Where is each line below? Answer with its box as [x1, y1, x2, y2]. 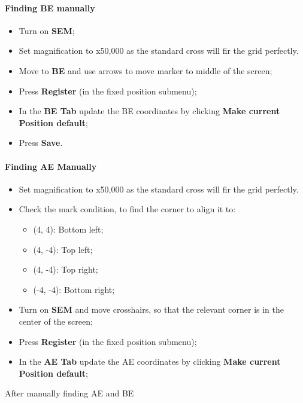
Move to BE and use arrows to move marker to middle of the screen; [19, 64, 272, 77]
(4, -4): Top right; [33, 263, 98, 276]
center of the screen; [19, 315, 93, 327]
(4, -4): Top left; [33, 243, 93, 255]
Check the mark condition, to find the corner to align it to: [19, 203, 236, 215]
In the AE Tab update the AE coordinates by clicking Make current [19, 355, 281, 368]
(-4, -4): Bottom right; [33, 283, 115, 295]
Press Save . [19, 136, 63, 149]
